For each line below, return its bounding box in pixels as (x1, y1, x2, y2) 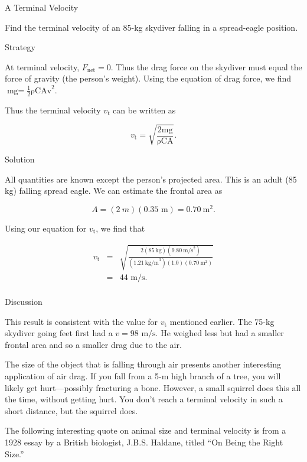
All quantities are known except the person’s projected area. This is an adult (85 (5, 173, 297, 185)
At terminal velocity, (5, 60, 80, 73)
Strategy (5, 41, 35, 53)
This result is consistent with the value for (5, 315, 158, 327)
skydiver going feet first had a (5, 327, 113, 339)
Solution (5, 152, 35, 165)
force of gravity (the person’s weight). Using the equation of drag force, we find (5, 72, 291, 84)
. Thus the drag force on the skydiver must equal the (110, 60, 302, 73)
